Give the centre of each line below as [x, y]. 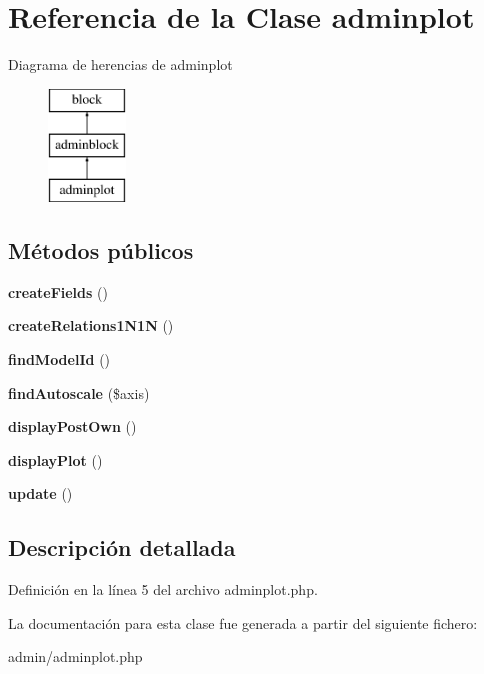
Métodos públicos [101, 250]
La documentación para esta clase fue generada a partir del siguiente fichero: [243, 622]
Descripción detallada [122, 547]
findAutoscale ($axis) [79, 392]
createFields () [58, 291]
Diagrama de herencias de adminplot [120, 64]
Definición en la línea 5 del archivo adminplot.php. [163, 589]
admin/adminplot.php [75, 656]
